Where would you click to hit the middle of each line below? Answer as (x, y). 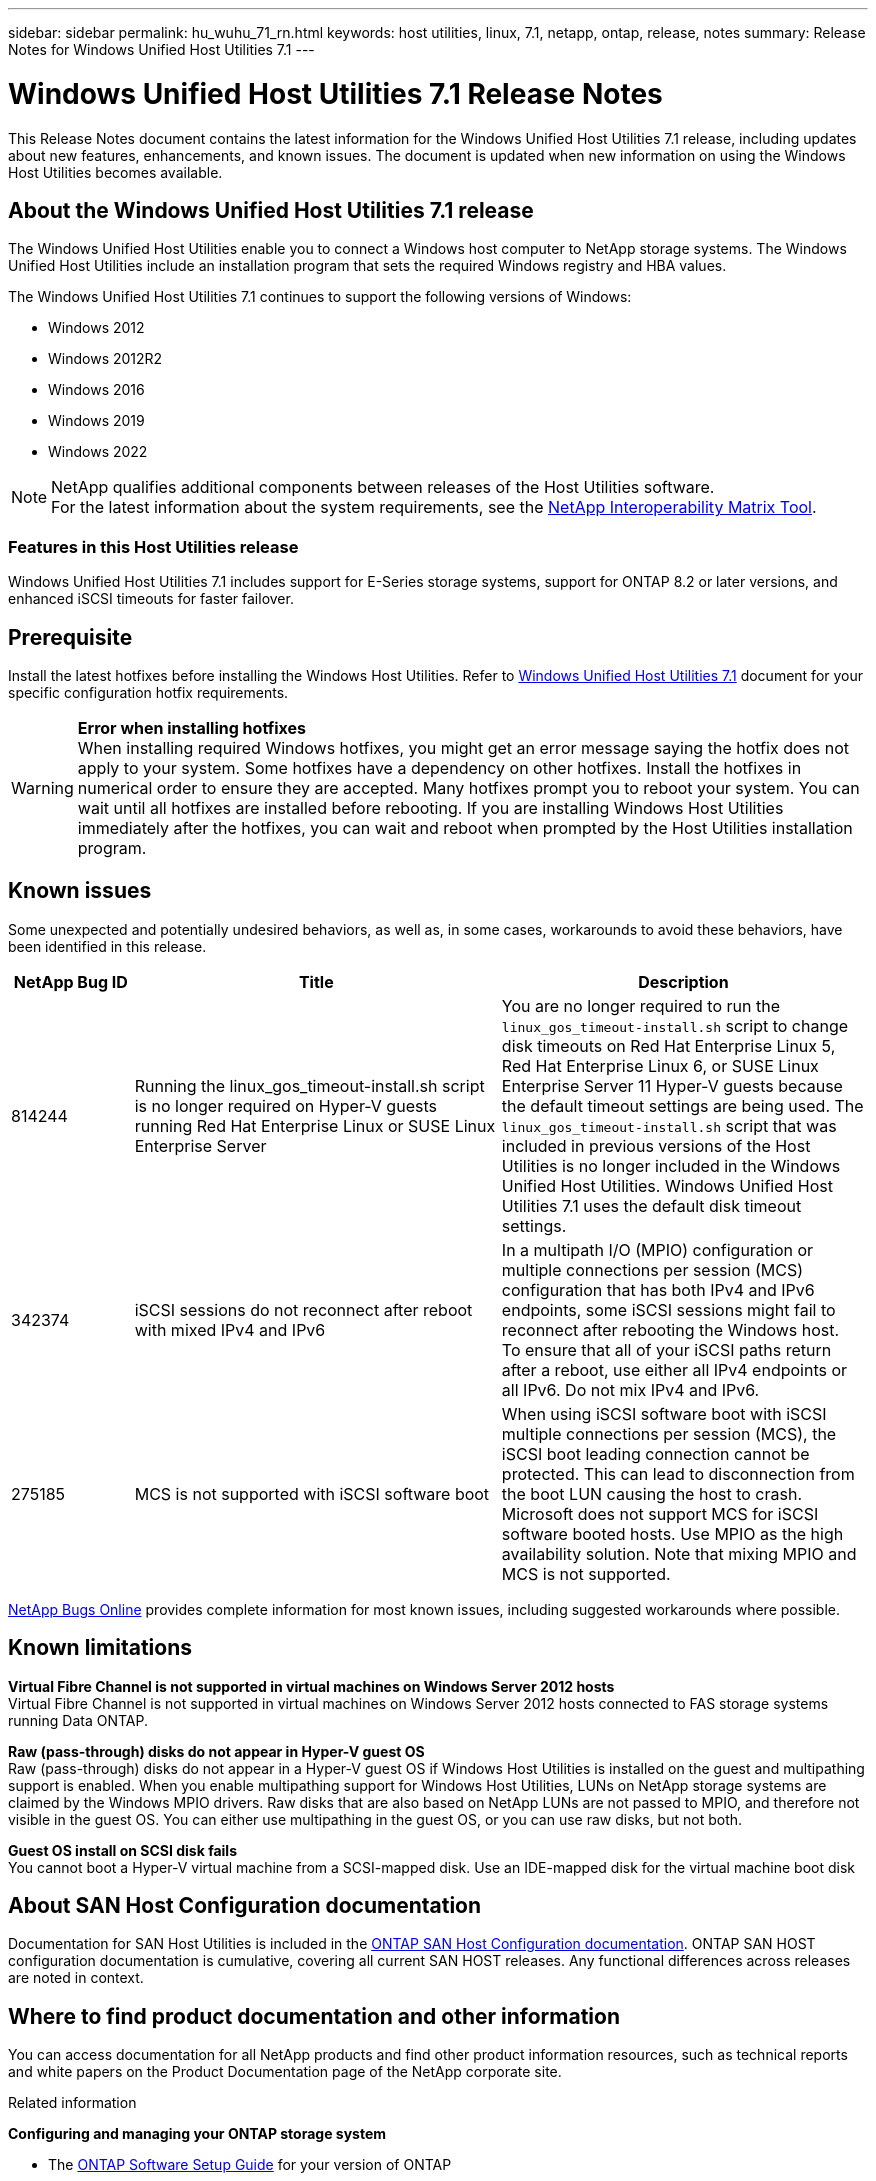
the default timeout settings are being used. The (682, 1105)
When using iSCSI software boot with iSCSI (664, 1413)
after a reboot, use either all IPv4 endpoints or (674, 1369)
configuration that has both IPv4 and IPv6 (658, 1289)
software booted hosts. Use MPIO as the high (672, 1533)
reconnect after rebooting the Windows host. (670, 1329)
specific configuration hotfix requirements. (148, 692)
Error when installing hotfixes (192, 727)
